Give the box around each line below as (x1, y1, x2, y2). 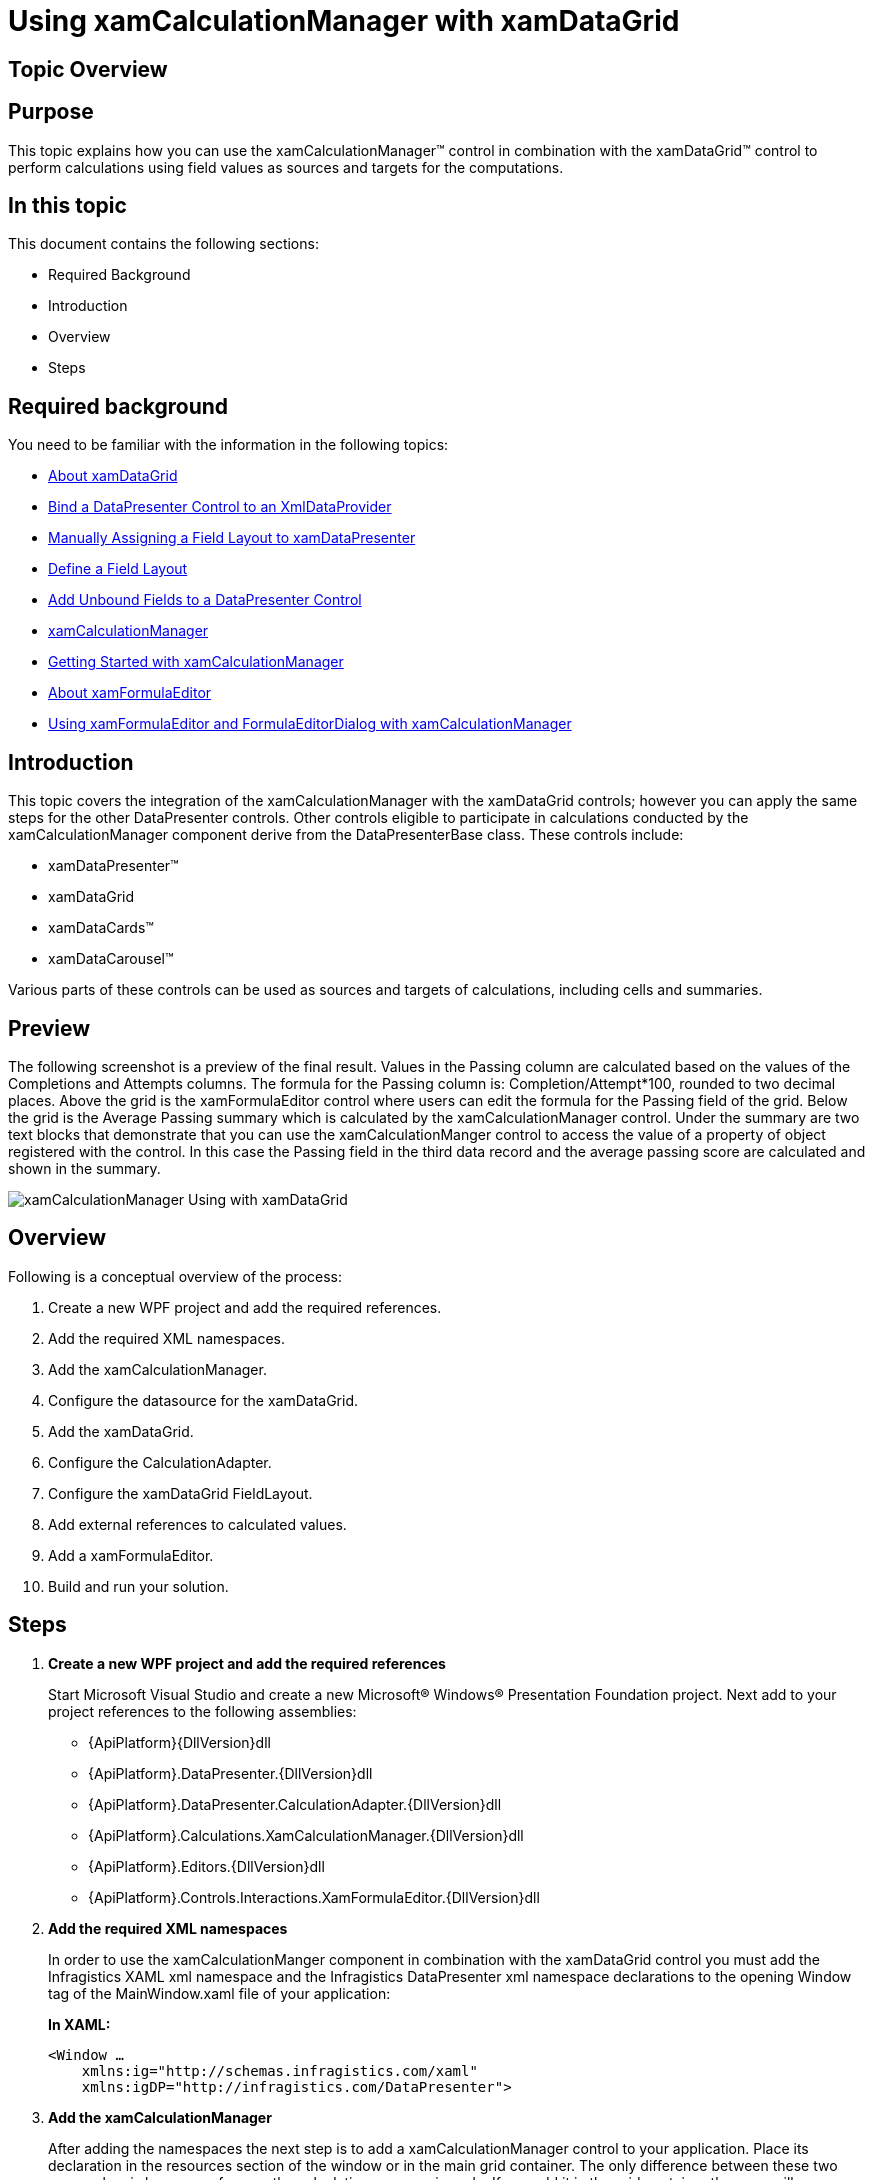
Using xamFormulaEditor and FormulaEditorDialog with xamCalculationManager (48, 715, 572, 733)
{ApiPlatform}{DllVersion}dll (88, 1733, 271, 1751)
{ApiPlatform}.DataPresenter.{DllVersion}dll (88, 1764, 373, 1782)
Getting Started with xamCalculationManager (48, 653, 344, 671)
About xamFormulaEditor (48, 684, 212, 702)
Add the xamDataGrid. (48, 1422, 194, 1440)
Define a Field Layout (48, 560, 188, 578)
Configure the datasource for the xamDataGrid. (48, 1391, 358, 1409)
